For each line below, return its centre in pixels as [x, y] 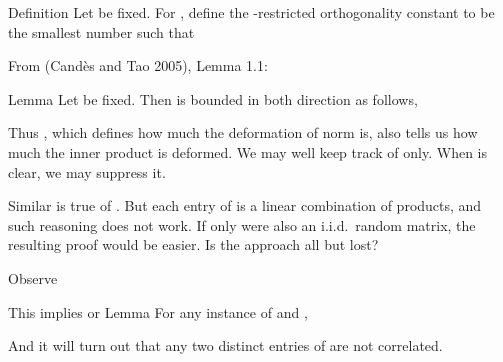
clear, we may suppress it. [87, 171]
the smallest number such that [101, 31]
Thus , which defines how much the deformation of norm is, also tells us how [243, 132]
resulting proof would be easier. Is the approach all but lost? [193, 244]
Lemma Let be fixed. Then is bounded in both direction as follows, [213, 98]
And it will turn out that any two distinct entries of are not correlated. [225, 345]
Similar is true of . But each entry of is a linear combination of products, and [245, 205]
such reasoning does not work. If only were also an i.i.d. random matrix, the [242, 224]
